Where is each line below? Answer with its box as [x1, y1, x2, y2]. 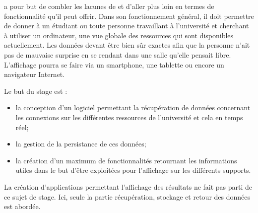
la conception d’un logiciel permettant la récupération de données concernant [15, 102, 251, 113]
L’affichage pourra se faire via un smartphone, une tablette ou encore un [4, 59, 224, 70]
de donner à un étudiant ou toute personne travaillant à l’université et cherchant [4, 20, 249, 31]
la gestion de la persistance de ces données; [15, 139, 146, 149]
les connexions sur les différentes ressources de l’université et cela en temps [15, 112, 243, 122]
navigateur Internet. [4, 69, 65, 79]
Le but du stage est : [4, 85, 67, 96]
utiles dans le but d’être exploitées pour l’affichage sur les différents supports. [15, 165, 251, 175]
